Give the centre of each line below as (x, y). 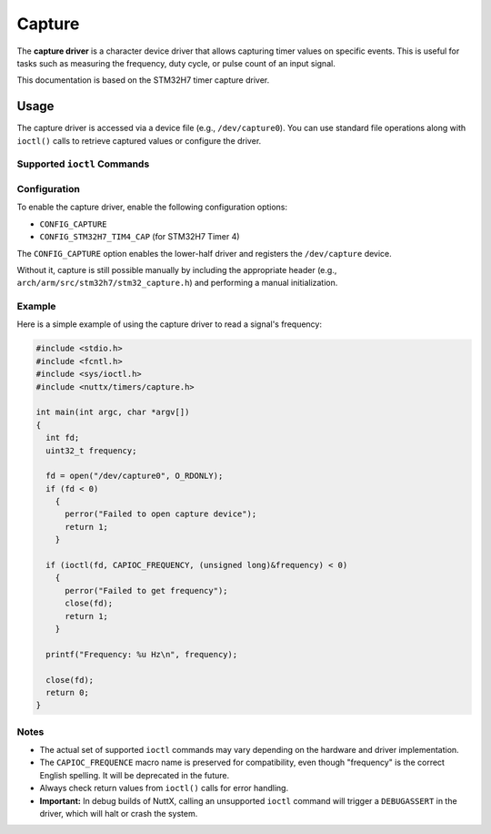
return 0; (68, 692)
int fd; (63, 438)
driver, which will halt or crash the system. (119, 814)
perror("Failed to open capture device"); (161, 514)
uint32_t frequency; (91, 450)
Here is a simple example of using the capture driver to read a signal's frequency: (170, 324)
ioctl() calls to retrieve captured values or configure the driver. (139, 140)
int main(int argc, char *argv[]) (113, 412)
